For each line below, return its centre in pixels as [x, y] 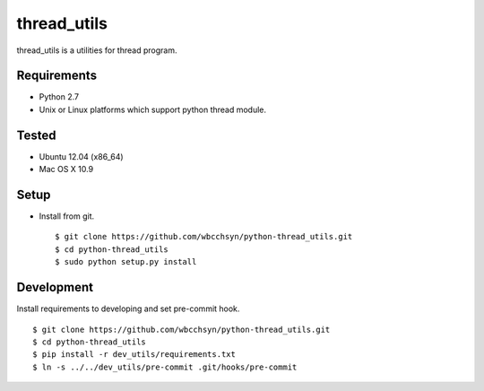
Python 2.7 [59, 97]
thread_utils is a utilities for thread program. [97, 50]
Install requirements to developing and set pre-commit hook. [128, 308]
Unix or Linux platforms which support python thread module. [153, 109]
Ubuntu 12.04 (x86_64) [82, 156]
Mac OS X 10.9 [66, 169]
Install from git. [67, 216]
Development [55, 287]
